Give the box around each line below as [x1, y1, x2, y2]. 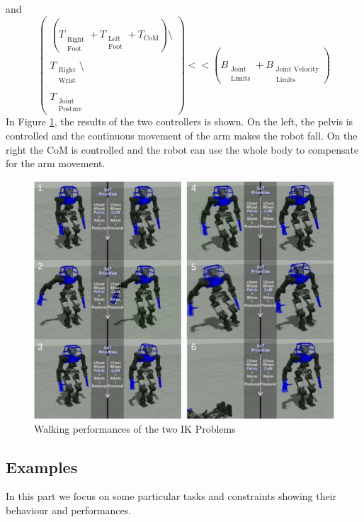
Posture [58, 106, 82, 113]
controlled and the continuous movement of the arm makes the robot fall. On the [6, 127, 358, 142]
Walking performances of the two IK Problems [34, 421, 236, 436]
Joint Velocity [275, 66, 319, 74]
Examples [6, 455, 78, 477]
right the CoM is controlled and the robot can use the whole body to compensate [6, 142, 359, 157]
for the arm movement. [6, 156, 106, 171]
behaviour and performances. [6, 502, 132, 517]
